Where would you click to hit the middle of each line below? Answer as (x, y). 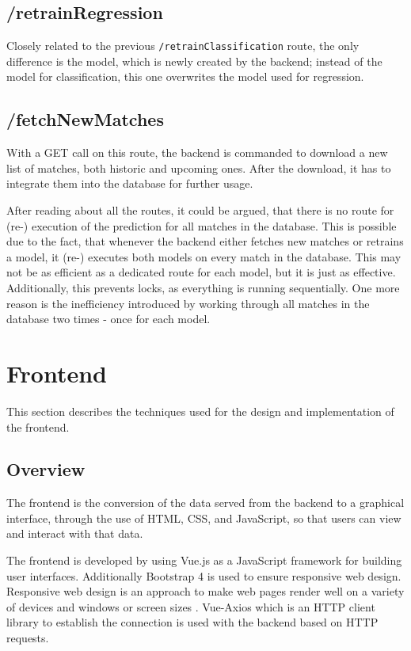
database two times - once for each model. (108, 319)
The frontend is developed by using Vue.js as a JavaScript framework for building (204, 560)
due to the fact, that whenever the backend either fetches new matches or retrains (205, 241)
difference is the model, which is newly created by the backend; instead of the (194, 61)
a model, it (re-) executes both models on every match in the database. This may (204, 256)
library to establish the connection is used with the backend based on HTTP (192, 622)
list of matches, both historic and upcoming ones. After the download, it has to (199, 168)
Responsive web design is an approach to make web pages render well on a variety (205, 591)
